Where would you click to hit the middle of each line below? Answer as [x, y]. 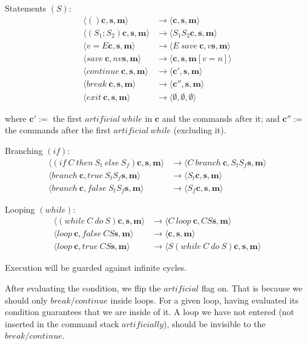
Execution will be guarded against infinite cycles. [96, 268]
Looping [20, 209]
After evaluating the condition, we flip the [83, 288]
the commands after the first [58, 130]
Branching [24, 150]
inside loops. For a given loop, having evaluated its [204, 300]
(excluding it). [200, 130]
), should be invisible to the [214, 323]
